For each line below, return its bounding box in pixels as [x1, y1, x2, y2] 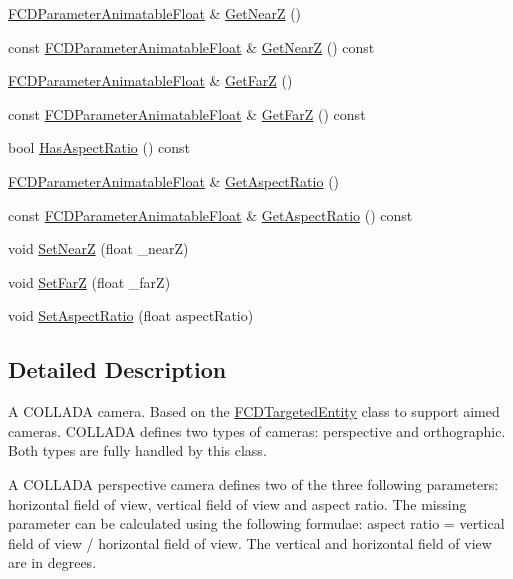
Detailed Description [8, 354, 227, 385]
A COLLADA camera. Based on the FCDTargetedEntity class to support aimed [8, 401, 500, 422]
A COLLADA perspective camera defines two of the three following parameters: [8, 473, 499, 494]
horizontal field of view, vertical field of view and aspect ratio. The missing [8, 493, 467, 514]
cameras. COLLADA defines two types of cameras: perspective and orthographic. [8, 420, 506, 441]
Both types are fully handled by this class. [8, 440, 267, 461]
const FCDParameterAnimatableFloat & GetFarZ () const [8, 103, 366, 124]
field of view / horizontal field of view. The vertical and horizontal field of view [8, 532, 492, 553]
